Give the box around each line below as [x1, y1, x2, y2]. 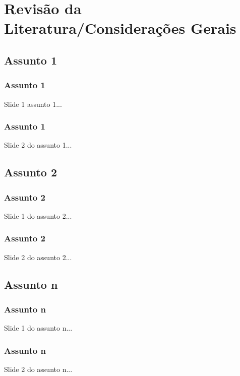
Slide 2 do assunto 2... [4, 252, 72, 262]
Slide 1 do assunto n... [4, 323, 73, 333]
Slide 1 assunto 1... [4, 98, 62, 109]
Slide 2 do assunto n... [4, 364, 73, 374]
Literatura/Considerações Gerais [4, 18, 236, 38]
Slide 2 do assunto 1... [4, 140, 72, 150]
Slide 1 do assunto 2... [4, 210, 72, 221]
